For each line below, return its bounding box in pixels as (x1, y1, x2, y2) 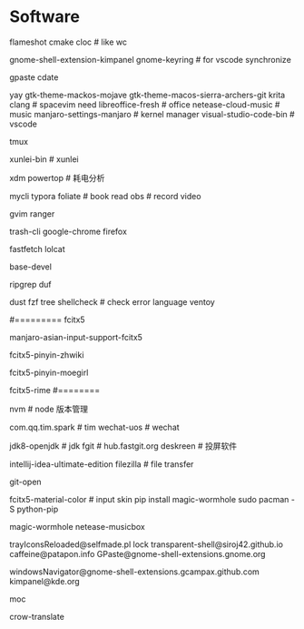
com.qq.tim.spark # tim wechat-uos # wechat (9, 421, 180, 432)
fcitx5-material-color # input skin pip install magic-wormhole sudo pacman (9, 493, 289, 504)
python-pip (16, 503, 59, 514)
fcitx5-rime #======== (9, 384, 101, 395)
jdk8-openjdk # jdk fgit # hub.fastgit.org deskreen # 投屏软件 (9, 440, 238, 451)
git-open (9, 476, 43, 487)
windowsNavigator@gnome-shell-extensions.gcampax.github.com (9, 566, 260, 577)
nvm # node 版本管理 (9, 403, 89, 414)
